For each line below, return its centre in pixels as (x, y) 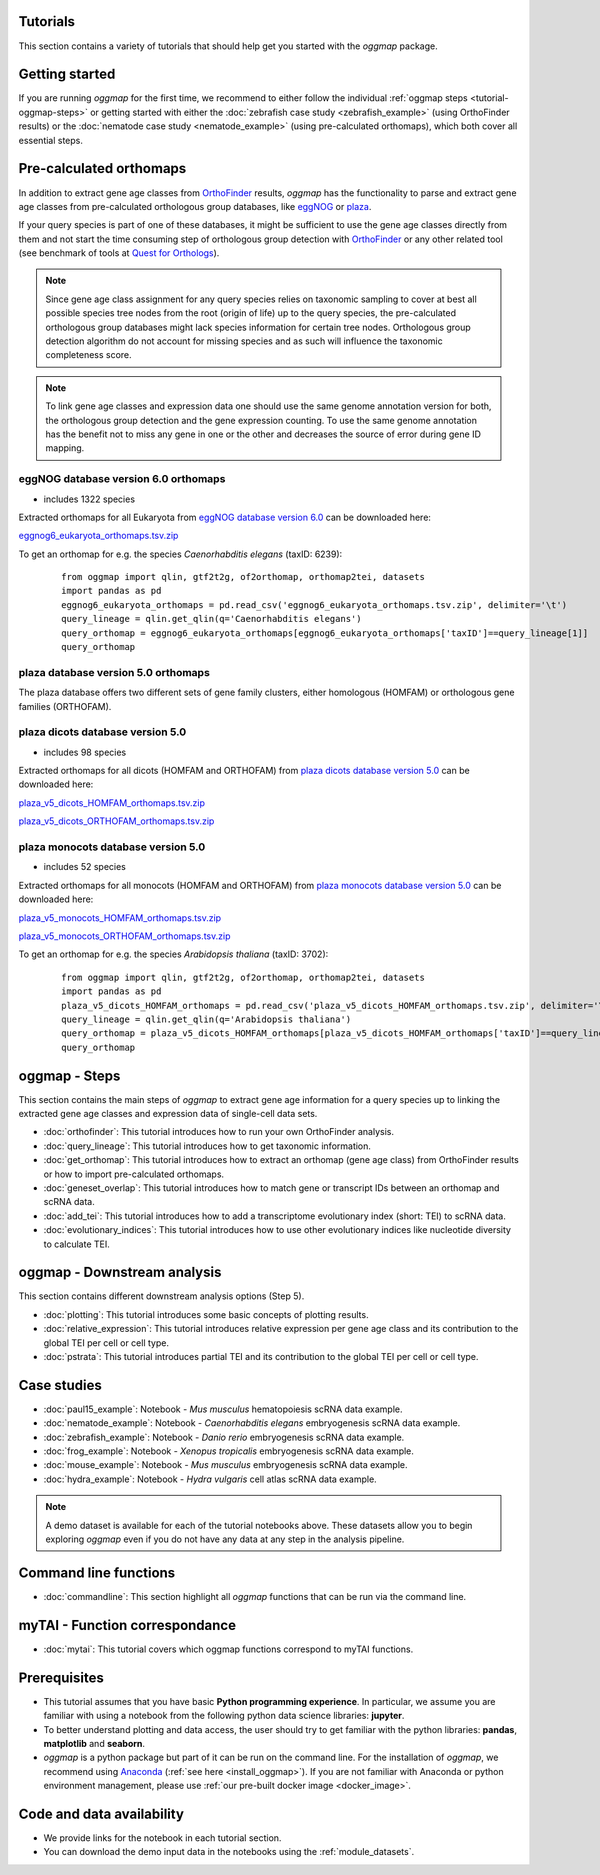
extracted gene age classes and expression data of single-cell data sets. (168, 1113)
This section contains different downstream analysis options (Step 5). (161, 1296)
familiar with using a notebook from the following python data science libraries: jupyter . (224, 1716)
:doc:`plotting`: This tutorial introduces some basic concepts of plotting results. (206, 1314)
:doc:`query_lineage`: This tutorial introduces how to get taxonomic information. (207, 1146)
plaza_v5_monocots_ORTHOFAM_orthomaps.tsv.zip (124, 936)
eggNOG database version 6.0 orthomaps (122, 479)
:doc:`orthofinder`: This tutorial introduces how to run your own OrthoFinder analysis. (219, 1132)
